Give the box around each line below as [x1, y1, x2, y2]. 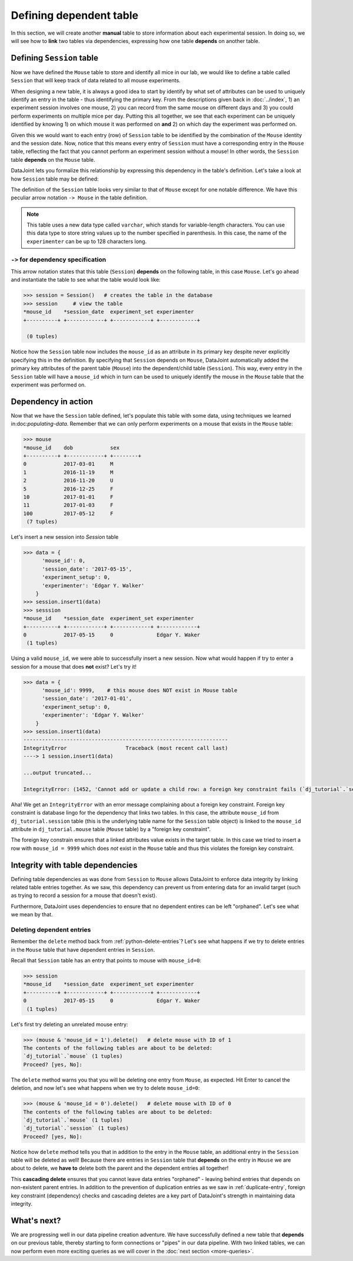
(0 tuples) [26, 333, 58, 340]
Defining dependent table [11, 9, 138, 22]
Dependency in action [11, 396, 94, 406]
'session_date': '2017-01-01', [42, 695, 132, 702]
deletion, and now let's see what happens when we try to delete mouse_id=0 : [11, 1085, 200, 1092]
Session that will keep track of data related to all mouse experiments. [11, 77, 181, 84]
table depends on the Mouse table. [11, 156, 95, 163]
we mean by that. [11, 911, 53, 918]
